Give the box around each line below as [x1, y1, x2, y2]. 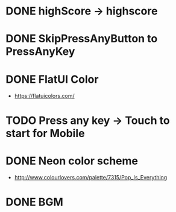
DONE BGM [5, 195, 64, 209]
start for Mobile [5, 126, 85, 140]
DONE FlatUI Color [5, 72, 99, 86]
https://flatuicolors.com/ [14, 92, 75, 100]
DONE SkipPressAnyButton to [5, 32, 158, 46]
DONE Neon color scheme [5, 154, 138, 167]
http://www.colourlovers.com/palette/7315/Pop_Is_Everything [14, 174, 168, 181]
